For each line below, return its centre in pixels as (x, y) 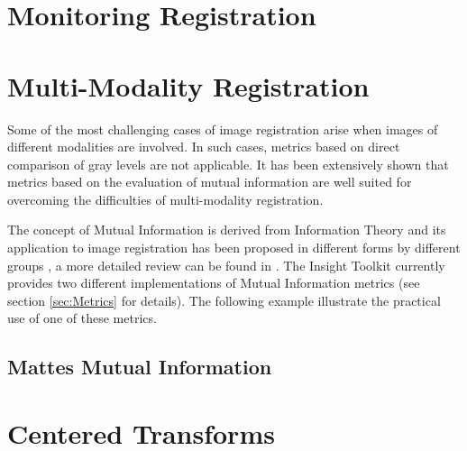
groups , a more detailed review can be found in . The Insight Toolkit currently (226, 265)
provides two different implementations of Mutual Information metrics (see (214, 283)
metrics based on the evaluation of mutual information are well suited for (210, 182)
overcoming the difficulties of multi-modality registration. (165, 199)
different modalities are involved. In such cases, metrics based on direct (204, 147)
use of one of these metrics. (82, 318)
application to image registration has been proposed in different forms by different (234, 248)
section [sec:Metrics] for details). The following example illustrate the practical (224, 300)
